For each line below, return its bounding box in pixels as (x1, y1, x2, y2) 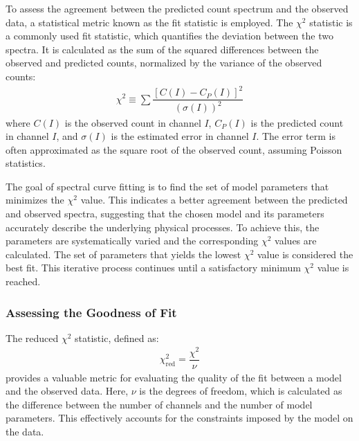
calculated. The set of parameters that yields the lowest (6, 246, 241, 261)
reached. (6, 274, 41, 289)
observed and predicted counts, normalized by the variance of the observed (6, 55, 322, 70)
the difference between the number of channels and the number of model (6, 397, 313, 411)
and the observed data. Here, (6, 384, 129, 398)
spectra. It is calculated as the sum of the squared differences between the (6, 42, 319, 56)
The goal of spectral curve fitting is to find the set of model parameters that (6, 179, 329, 193)
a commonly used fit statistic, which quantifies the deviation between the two (6, 28, 333, 43)
